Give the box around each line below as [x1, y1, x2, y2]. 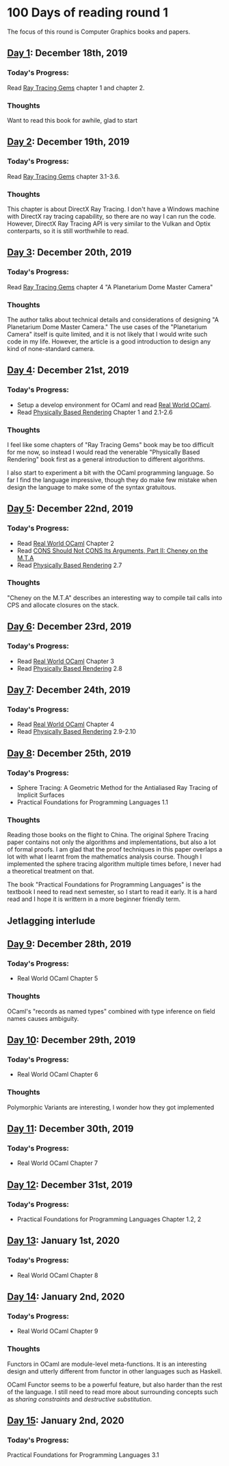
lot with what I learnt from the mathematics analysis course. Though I [7, 852, 202, 861]
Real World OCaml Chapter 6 [16, 1070, 98, 1079]
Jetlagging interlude [7, 915, 96, 926]
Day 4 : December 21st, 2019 [7, 365, 129, 376]
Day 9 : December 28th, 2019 [7, 938, 132, 950]
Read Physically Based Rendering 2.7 [16, 561, 122, 569]
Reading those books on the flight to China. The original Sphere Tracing [7, 831, 209, 839]
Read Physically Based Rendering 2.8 [16, 664, 123, 673]
